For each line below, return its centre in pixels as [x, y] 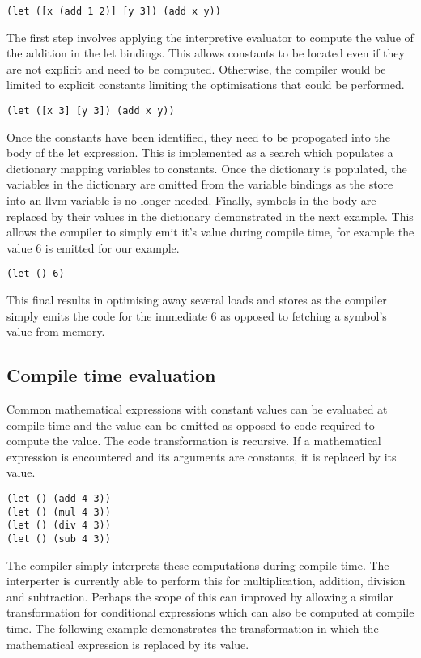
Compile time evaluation [111, 375]
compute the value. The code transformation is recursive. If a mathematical [194, 441]
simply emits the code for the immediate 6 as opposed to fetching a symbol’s [197, 315]
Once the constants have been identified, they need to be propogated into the [198, 136]
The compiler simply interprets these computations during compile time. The [198, 565]
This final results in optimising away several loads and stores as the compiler [197, 300]
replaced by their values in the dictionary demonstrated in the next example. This [210, 216]
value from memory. [56, 331]
